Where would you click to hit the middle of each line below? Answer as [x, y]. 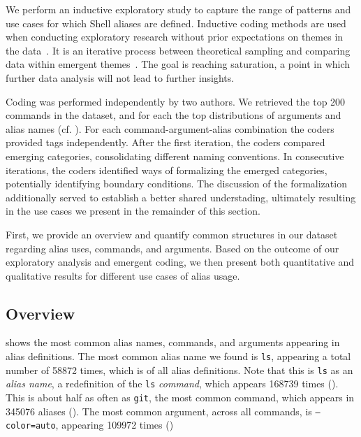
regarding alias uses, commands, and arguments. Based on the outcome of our [172, 248]
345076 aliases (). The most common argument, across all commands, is [159, 411]
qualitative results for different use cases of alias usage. [123, 275]
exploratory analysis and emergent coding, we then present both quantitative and [180, 262]
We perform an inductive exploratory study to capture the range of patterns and [178, 9]
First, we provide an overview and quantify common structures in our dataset [172, 234]
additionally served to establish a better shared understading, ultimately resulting [181, 197]
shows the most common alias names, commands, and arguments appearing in [173, 342]
